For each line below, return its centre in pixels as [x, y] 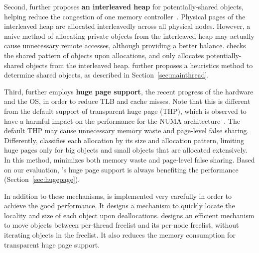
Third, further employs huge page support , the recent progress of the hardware [129, 91]
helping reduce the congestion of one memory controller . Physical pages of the [125, 16]
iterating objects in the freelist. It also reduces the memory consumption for [120, 235]
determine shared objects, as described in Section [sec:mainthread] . [107, 75]
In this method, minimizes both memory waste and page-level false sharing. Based [129, 159]
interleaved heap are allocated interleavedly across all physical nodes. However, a [127, 26]
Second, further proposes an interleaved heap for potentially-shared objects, [124, 6]
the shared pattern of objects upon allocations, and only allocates [104, 55]
